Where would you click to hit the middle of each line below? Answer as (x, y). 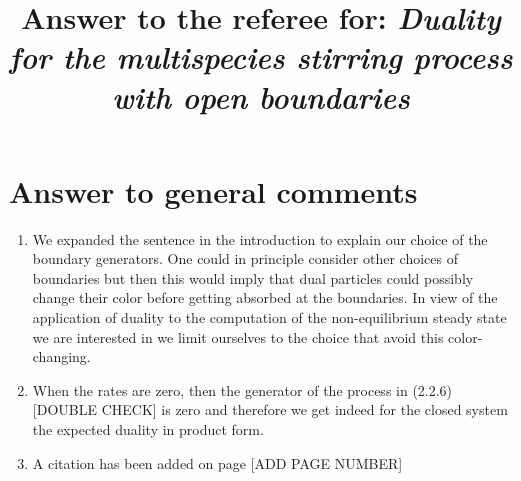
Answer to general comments (213, 190)
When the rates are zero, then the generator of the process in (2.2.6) (242, 389)
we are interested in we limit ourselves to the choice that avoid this (238, 336)
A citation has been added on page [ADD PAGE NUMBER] (217, 462)
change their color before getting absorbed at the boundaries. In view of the (265, 297)
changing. (61, 356)
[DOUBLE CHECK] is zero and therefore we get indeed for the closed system (270, 409)
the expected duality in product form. (148, 429)
